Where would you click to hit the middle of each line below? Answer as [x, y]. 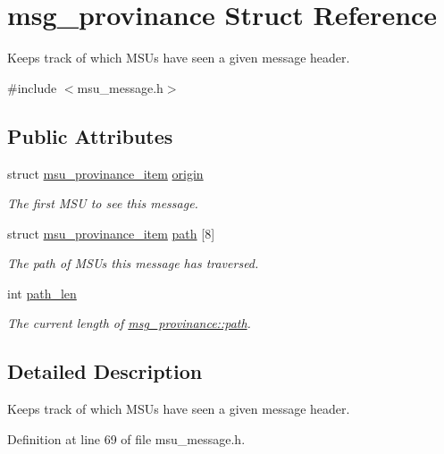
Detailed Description [105, 371]
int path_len [42, 293]
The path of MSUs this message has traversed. [133, 263]
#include [32, 87]
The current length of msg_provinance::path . [129, 323]
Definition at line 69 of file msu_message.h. [126, 438]
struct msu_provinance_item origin [105, 173]
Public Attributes [90, 135]
